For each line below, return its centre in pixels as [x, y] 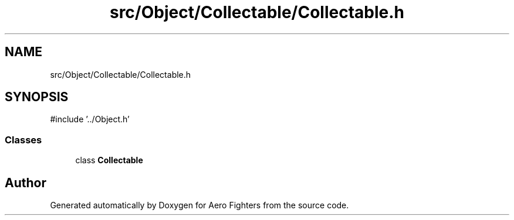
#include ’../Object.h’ [90, 119]
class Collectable [109, 160]
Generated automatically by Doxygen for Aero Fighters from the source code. [199, 205]
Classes [23, 140]
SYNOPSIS [37, 97]
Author [26, 183]
